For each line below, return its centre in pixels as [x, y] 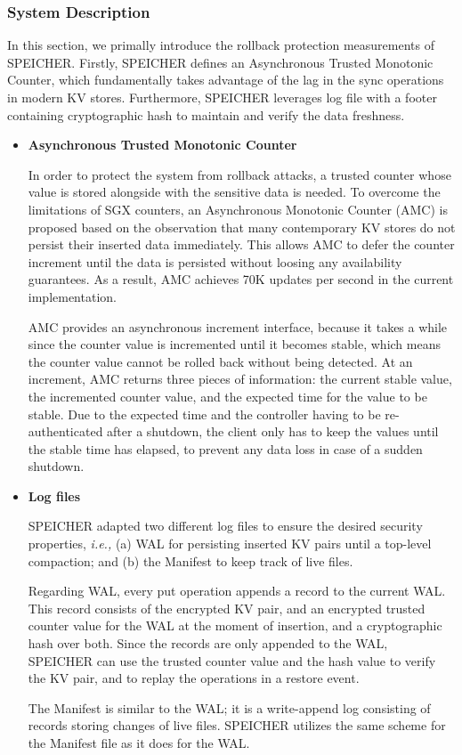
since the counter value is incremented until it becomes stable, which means [234, 344]
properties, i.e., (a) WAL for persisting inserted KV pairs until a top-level [230, 544]
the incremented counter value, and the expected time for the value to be [227, 396]
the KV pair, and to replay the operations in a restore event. [194, 678]
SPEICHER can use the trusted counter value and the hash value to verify [232, 660]
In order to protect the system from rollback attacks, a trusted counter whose [239, 174]
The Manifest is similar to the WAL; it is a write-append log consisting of [229, 707]
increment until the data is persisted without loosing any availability [215, 261]
